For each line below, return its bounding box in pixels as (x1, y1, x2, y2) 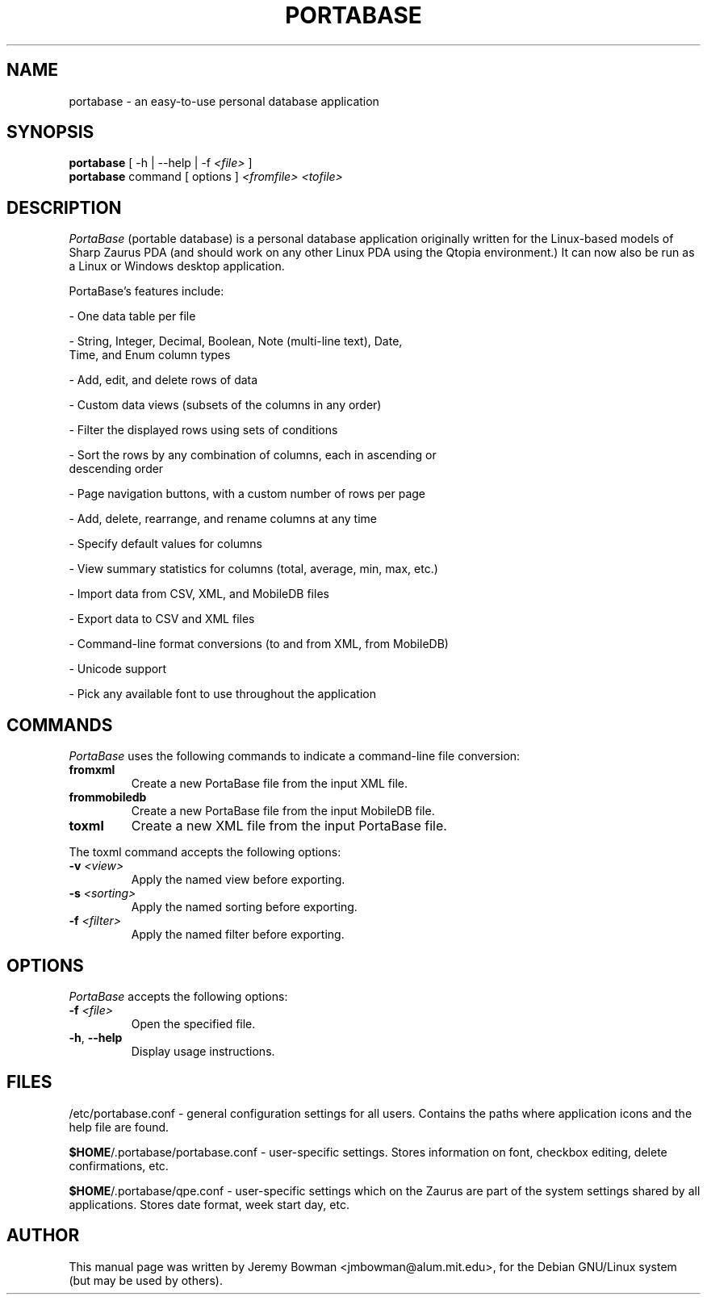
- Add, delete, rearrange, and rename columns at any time (69, 512, 377, 526)
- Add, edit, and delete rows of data (69, 373, 258, 387)
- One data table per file (69, 309, 196, 324)
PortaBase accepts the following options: (69, 989, 288, 1003)
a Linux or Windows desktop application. (69, 259, 285, 274)
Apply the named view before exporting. (131, 872, 345, 887)
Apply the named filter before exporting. (131, 927, 345, 942)
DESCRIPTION (6, 197, 122, 218)
